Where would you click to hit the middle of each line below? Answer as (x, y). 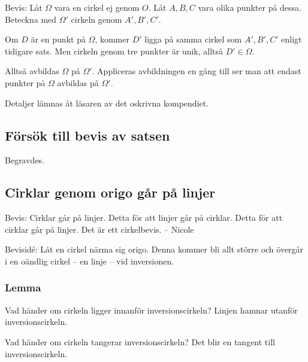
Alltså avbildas (32, 71)
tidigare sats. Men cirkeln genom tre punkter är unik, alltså (114, 51)
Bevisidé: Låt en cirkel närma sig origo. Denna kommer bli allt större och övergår (154, 249)
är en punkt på (58, 39)
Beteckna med (31, 19)
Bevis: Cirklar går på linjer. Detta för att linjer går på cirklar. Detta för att (144, 217)
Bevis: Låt (24, 7)
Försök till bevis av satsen (87, 135)
